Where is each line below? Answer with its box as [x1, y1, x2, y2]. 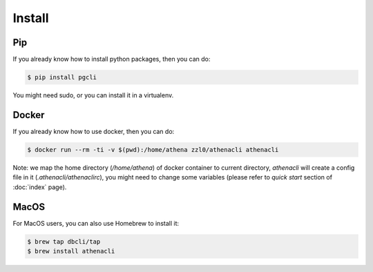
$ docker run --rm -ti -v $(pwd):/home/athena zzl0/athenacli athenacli [27, 146, 279, 153]
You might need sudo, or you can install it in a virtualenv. [12, 91, 174, 99]
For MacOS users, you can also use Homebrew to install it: [12, 219, 180, 227]
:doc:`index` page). [12, 183, 67, 191]
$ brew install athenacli [27, 247, 115, 255]
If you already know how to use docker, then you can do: [12, 127, 175, 135]
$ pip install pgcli [27, 73, 97, 81]
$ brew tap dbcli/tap [27, 237, 101, 245]
